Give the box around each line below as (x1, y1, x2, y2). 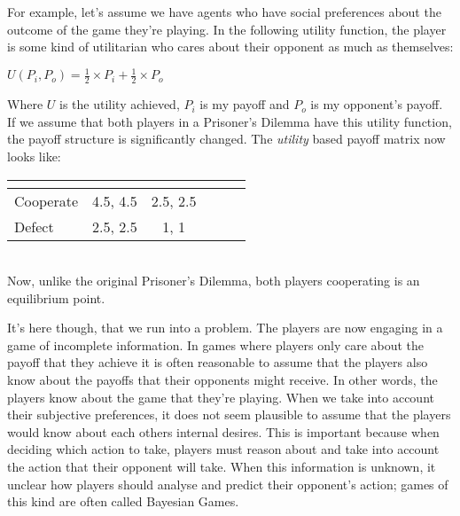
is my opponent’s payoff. (310, 95, 443, 113)
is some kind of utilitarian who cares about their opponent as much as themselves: (7, 37, 454, 56)
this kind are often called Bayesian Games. (7, 492, 239, 511)
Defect (14, 215, 54, 237)
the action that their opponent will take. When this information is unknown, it (7, 457, 436, 476)
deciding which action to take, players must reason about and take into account (7, 440, 440, 458)
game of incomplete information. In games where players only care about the (7, 335, 425, 354)
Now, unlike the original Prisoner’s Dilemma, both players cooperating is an (7, 271, 420, 290)
